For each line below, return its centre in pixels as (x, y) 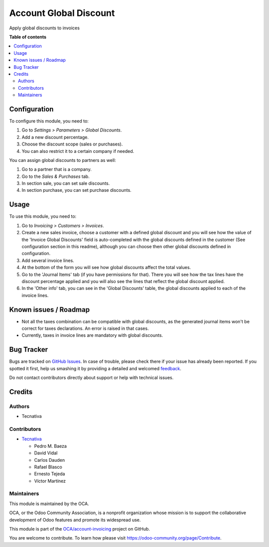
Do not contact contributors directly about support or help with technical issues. (91, 378)
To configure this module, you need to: (49, 121)
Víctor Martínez (50, 481)
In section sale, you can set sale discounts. (66, 183)
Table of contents (28, 37)
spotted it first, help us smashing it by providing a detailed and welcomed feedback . (95, 368)
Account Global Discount (62, 13)
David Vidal (46, 453)
